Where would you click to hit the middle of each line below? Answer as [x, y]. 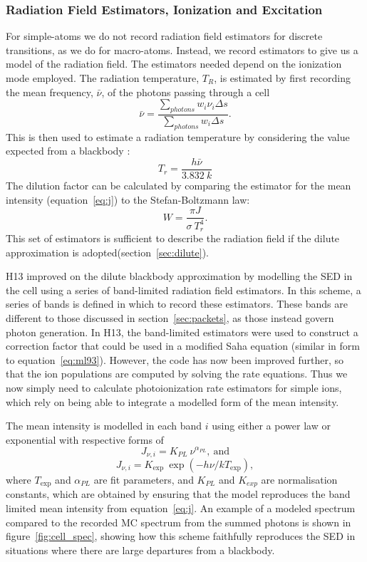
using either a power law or [271, 426]
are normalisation [299, 479]
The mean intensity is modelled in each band [104, 426]
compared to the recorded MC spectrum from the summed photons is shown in [179, 522]
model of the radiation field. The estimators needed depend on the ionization [174, 64]
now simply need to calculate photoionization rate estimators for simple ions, [174, 388]
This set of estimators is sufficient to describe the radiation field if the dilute [173, 238]
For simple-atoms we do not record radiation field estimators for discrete [164, 36]
